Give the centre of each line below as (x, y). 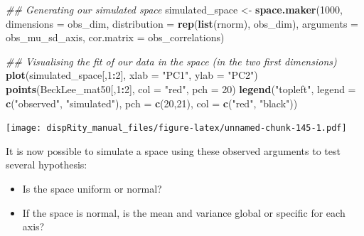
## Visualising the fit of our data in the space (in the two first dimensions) (171, 61)
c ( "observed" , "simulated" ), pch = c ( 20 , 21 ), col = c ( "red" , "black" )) (152, 103)
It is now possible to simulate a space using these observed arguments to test (173, 150)
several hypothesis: (47, 165)
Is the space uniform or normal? (92, 188)
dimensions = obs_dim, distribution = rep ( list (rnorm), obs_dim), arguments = (182, 23)
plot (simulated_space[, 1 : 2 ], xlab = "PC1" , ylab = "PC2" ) (132, 75)
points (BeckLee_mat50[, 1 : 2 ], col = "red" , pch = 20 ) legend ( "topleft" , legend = (181, 88)
